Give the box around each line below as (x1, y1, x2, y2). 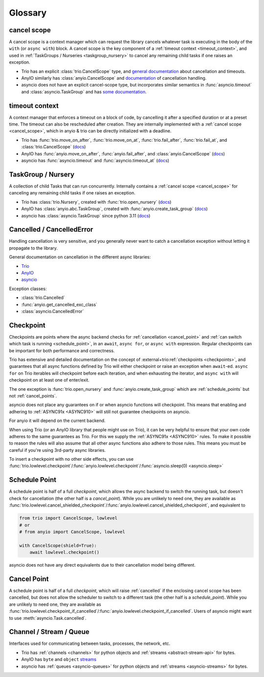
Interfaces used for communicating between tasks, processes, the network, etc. (9, 640, 171, 647)
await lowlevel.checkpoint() (29, 550, 100, 555)
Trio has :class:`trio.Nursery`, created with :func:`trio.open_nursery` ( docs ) (21, 199, 172, 205)
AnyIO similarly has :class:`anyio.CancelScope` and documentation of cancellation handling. (21, 75, 207, 81)
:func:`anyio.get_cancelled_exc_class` (21, 301, 98, 307)
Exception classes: (9, 286, 47, 292)
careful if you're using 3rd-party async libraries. (9, 447, 106, 453)
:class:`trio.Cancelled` (21, 295, 66, 300)
